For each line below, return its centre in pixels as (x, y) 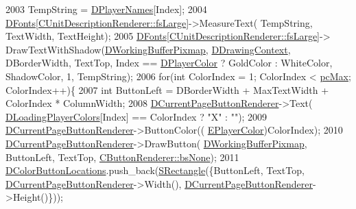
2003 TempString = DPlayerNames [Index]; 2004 (106, 9)
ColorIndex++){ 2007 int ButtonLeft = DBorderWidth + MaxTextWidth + (167, 89)
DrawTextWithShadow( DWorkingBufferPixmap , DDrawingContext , (148, 49)
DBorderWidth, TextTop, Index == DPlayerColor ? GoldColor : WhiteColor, (169, 63)
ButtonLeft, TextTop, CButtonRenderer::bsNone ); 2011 (122, 157)
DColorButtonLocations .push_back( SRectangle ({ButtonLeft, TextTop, (155, 170)
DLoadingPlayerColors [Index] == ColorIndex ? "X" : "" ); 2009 (137, 116)
